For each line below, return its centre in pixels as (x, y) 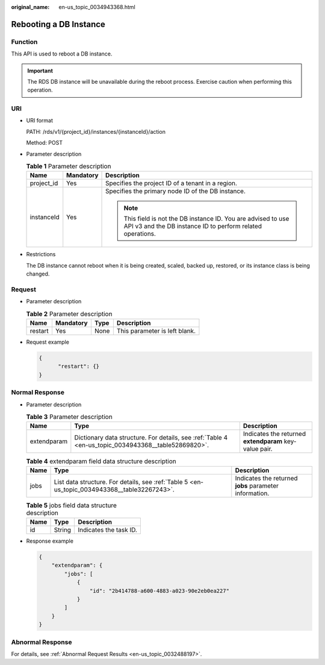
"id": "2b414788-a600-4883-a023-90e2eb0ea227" (159, 591)
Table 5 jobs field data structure (72, 505)
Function (24, 42)
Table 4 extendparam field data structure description (101, 461)
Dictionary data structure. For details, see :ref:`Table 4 (151, 438)
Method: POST (45, 143)
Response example (50, 541)
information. (252, 493)
